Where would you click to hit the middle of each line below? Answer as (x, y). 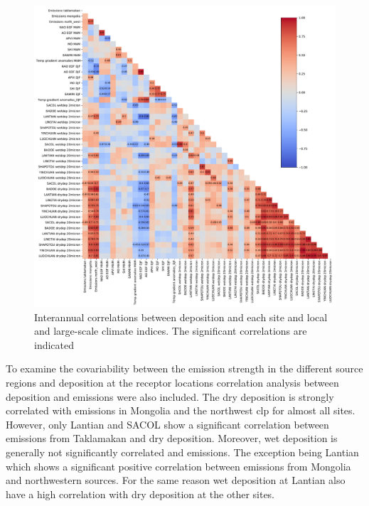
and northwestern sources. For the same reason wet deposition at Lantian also (176, 480)
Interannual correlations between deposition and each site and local (181, 317)
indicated (54, 344)
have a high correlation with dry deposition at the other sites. (140, 494)
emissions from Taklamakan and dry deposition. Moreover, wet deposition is (172, 438)
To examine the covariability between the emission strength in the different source (184, 368)
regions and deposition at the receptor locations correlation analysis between (172, 382)
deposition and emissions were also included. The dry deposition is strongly (170, 396)
